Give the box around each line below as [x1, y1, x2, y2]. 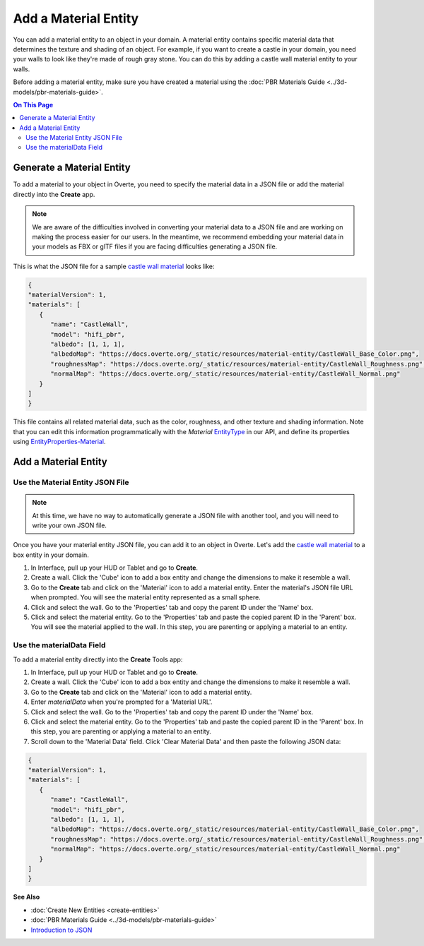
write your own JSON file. [32, 521, 107, 529]
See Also [13, 893, 40, 902]
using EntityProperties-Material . [13, 438, 106, 446]
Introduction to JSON [30, 926, 93, 934]
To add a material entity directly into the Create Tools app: [13, 655, 183, 664]
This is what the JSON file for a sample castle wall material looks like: [13, 262, 215, 270]
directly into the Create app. [13, 190, 95, 198]
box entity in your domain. [13, 551, 90, 559]
